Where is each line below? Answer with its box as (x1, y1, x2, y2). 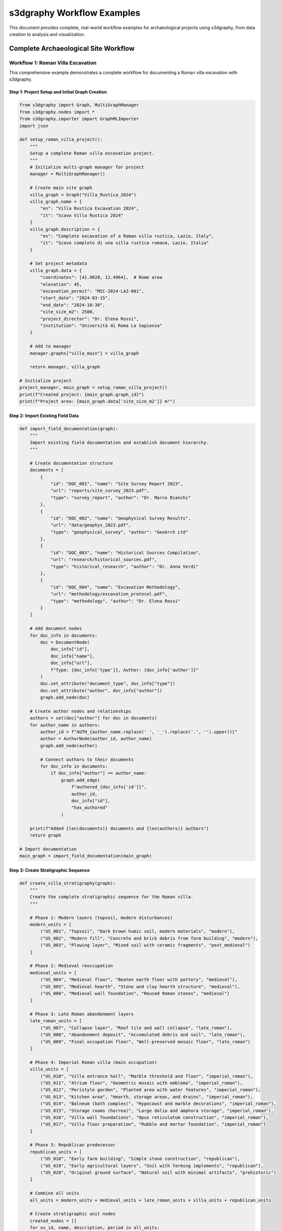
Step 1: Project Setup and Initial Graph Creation (9, 89, 107, 95)
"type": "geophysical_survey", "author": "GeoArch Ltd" (50, 529, 188, 535)
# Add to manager (30, 344, 72, 349)
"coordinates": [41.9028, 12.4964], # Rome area (40, 275, 162, 280)
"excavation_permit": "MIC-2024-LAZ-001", (40, 289, 145, 294)
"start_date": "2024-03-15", (40, 295, 111, 301)
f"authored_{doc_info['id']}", (71, 784, 147, 790)
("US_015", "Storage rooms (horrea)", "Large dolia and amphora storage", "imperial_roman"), (40, 1108, 274, 1113)
